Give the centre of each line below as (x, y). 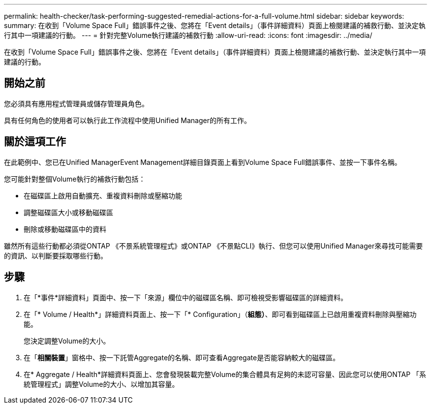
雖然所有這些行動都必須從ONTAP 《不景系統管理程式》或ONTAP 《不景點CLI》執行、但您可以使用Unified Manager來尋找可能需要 (214, 246)
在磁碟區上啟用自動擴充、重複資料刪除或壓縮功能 (103, 195)
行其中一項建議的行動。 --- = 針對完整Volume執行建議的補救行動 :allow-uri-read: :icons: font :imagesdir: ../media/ (188, 35)
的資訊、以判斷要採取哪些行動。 (56, 255)
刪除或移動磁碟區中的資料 (65, 229)
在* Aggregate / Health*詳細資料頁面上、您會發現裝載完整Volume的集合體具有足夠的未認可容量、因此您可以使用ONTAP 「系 (225, 374)
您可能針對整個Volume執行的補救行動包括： (75, 179)
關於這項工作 (35, 142)
